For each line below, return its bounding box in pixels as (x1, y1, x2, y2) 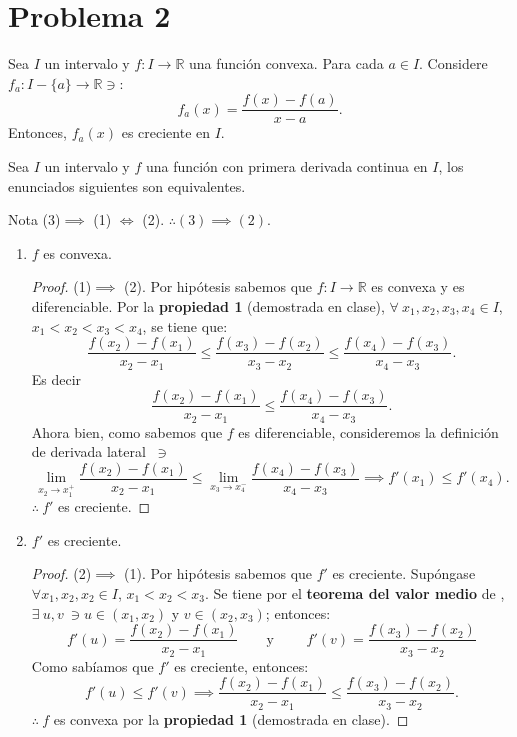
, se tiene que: (142, 315, 228, 336)
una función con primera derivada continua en (145, 155, 428, 176)
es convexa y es (371, 276, 465, 297)
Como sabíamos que (31, 655, 154, 676)
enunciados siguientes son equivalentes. (8, 175, 246, 196)
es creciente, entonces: (174, 655, 309, 676)
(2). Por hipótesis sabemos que (124, 276, 313, 297)
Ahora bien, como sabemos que (31, 421, 223, 442)
